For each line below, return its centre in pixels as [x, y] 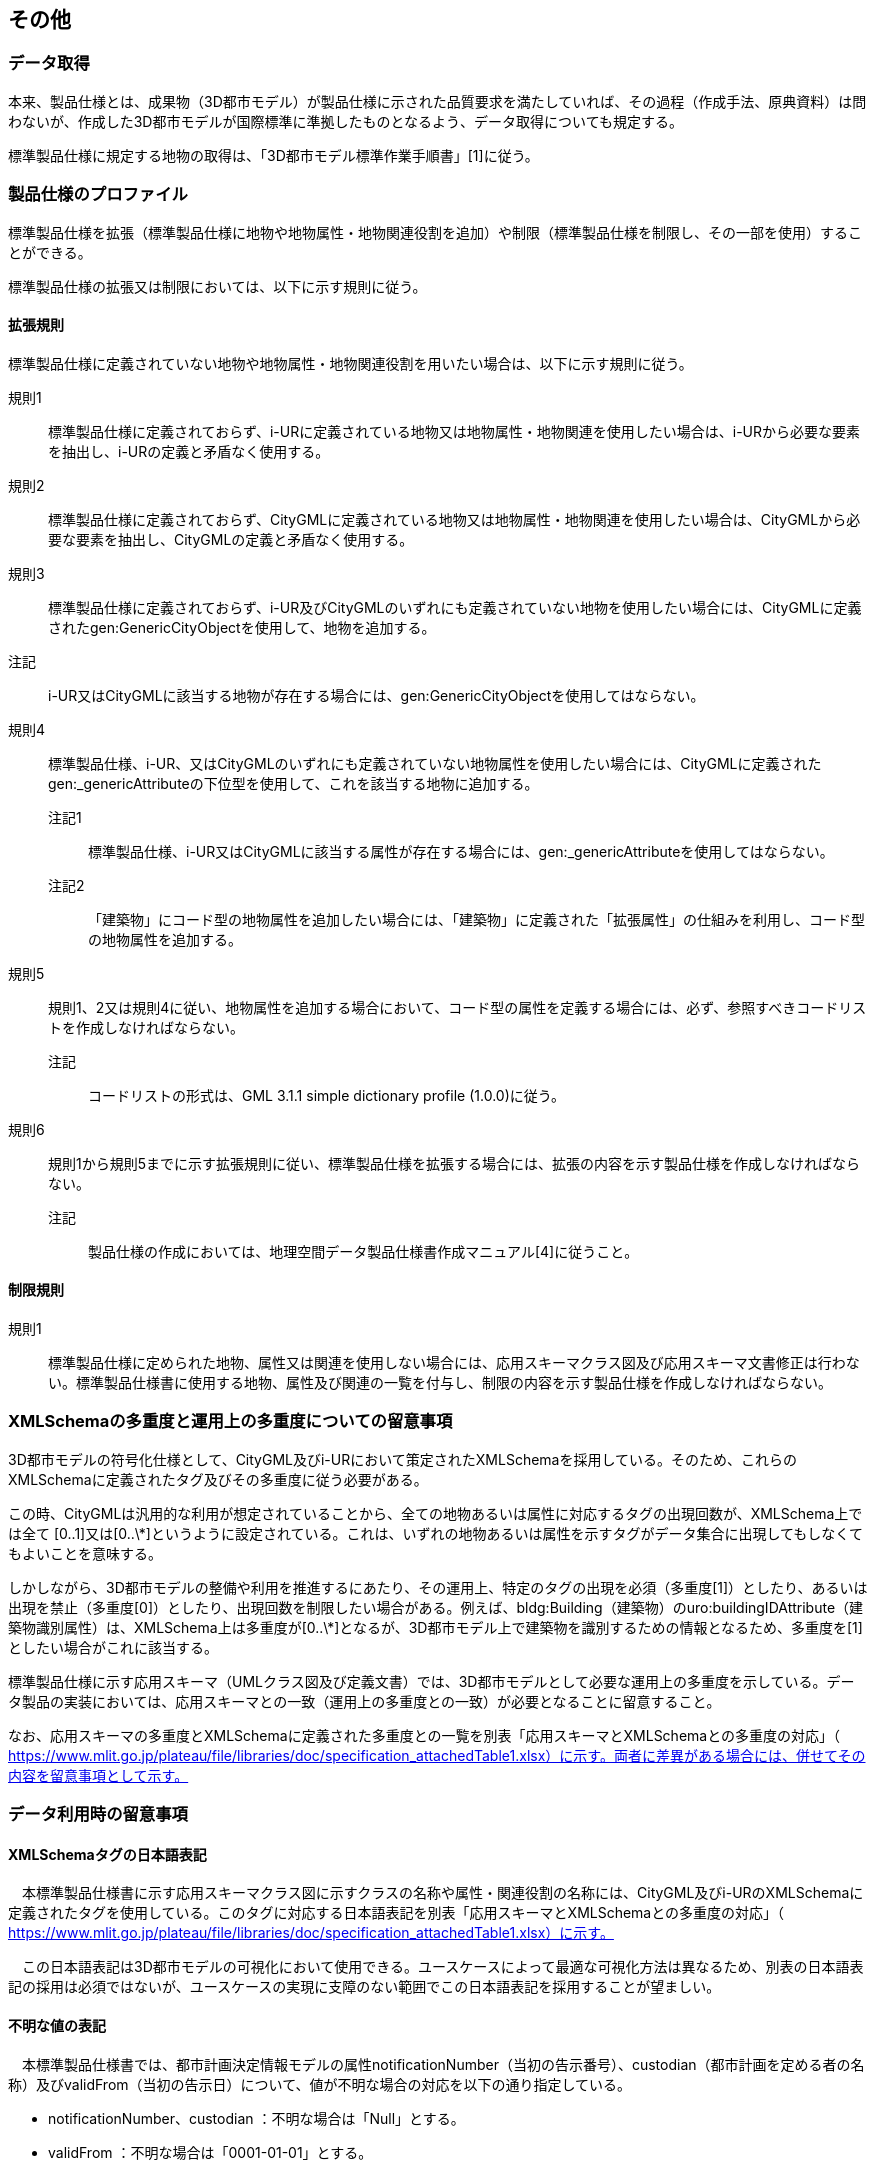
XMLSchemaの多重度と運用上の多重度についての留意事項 [230, 1421]
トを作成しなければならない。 [146, 1027]
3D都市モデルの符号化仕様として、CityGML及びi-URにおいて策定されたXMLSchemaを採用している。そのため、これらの [403, 1459]
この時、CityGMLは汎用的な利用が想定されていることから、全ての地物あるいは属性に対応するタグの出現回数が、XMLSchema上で [435, 1513]
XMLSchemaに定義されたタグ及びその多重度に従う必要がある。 [218, 1479]
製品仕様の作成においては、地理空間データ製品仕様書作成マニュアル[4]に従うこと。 [363, 1251]
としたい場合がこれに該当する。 [113, 1647]
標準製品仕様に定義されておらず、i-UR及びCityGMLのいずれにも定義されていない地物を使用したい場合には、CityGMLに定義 [455, 607]
